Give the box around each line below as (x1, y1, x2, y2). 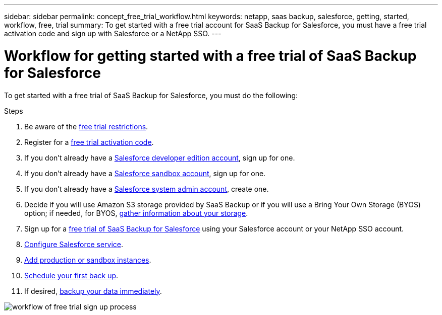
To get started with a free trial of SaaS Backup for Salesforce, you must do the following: (4, 91, 298, 100)
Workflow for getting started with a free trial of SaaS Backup (4, 47, 417, 64)
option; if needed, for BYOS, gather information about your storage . (24, 208, 248, 217)
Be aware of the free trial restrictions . (24, 122, 148, 131)
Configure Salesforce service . (24, 240, 124, 249)
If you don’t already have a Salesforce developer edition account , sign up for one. (24, 153, 295, 162)
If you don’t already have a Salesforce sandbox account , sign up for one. (24, 169, 266, 178)
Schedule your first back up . (24, 271, 119, 280)
